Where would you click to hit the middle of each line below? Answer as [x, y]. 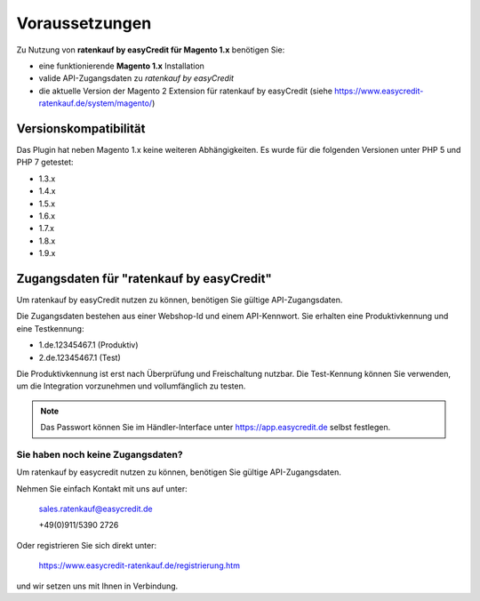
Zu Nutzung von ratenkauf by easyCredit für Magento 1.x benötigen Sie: [151, 50]
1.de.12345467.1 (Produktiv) [88, 345]
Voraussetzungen [84, 23]
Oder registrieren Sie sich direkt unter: [87, 545]
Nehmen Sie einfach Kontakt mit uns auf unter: [102, 488]
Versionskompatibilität [81, 128]
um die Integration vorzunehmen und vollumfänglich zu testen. [131, 386]
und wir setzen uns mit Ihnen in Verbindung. [97, 586]
